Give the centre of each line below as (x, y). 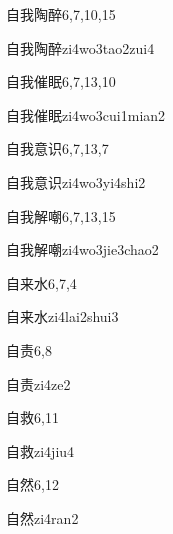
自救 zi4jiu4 (40, 450)
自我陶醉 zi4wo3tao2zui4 (80, 47)
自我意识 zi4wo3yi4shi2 (76, 181)
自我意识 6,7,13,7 (57, 148)
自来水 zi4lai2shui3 (62, 316)
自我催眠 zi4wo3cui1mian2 (86, 114)
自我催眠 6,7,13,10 (61, 81)
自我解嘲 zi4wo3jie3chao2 (82, 249)
